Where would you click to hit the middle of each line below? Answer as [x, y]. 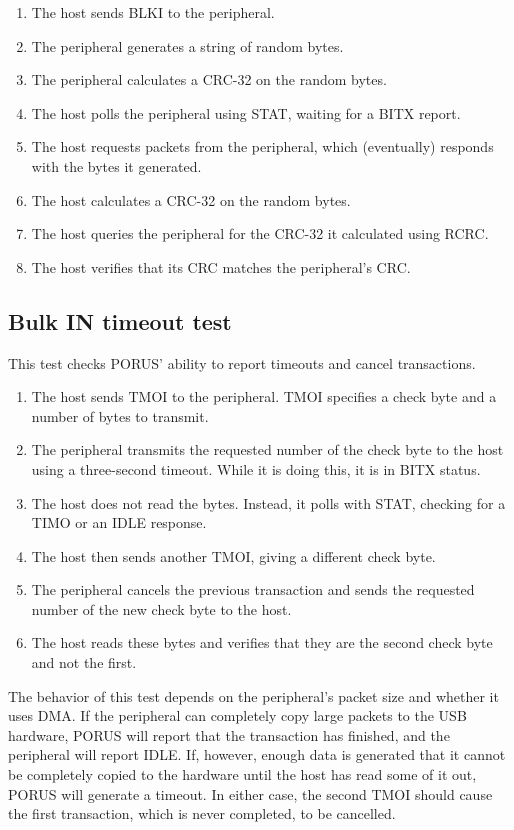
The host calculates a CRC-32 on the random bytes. [191, 199]
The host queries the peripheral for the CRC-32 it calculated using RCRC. [260, 233]
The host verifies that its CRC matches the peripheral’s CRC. [221, 266]
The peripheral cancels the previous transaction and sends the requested [253, 589]
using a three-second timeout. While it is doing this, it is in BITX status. [256, 468]
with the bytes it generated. [116, 165]
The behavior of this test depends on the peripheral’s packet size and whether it [253, 695]
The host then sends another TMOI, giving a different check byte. [233, 555]
